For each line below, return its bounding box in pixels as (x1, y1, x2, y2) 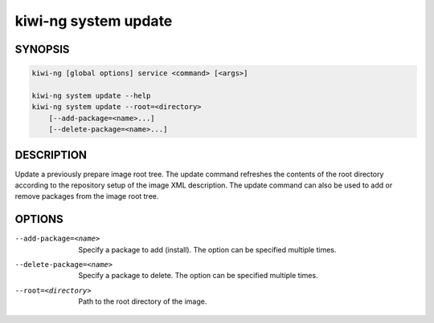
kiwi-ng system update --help (31, 91, 151, 100)
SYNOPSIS (14, 42, 70, 56)
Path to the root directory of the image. (78, 297, 207, 306)
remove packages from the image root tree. (14, 192, 159, 201)
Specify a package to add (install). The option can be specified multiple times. (78, 244, 337, 254)
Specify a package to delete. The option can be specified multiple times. (78, 271, 318, 281)
